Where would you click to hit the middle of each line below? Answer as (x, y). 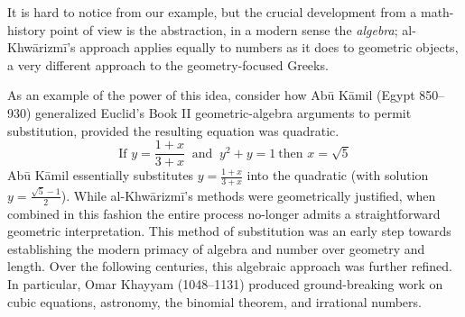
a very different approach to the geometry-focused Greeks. (168, 64)
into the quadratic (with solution (338, 175)
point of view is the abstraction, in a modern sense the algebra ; (224, 29)
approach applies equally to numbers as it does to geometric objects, (269, 47)
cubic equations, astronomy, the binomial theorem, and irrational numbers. (214, 301)
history (27, 29)
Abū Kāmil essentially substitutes (101, 175)
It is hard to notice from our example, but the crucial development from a (212, 12)
